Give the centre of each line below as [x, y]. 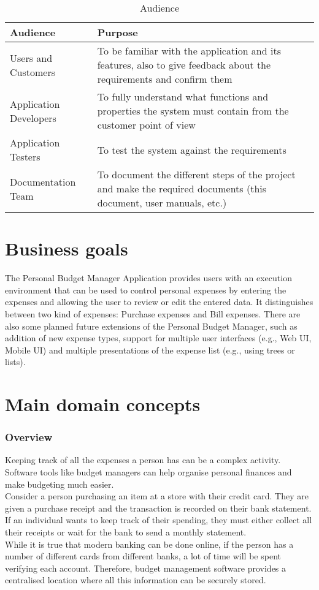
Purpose [117, 32]
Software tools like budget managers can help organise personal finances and [148, 472]
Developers [33, 118]
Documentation [43, 181]
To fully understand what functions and [183, 96]
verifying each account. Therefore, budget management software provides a [146, 568]
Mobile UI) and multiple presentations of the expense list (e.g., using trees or [150, 350]
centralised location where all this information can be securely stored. [136, 580]
